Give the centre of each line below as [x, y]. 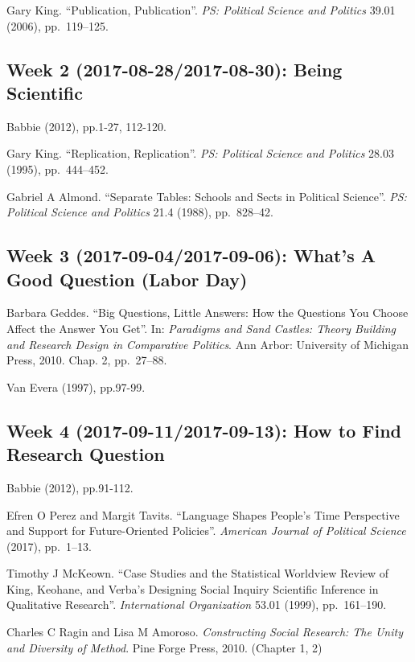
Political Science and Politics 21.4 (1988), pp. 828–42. [140, 212]
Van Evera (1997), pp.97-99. [76, 387]
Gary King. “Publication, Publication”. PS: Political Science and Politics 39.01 [201, 10]
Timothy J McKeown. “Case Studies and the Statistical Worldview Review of [198, 573]
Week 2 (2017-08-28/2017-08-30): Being [175, 69]
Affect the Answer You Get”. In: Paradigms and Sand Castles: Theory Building [201, 328]
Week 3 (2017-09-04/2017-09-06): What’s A [191, 255]
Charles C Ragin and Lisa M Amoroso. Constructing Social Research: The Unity [205, 632]
